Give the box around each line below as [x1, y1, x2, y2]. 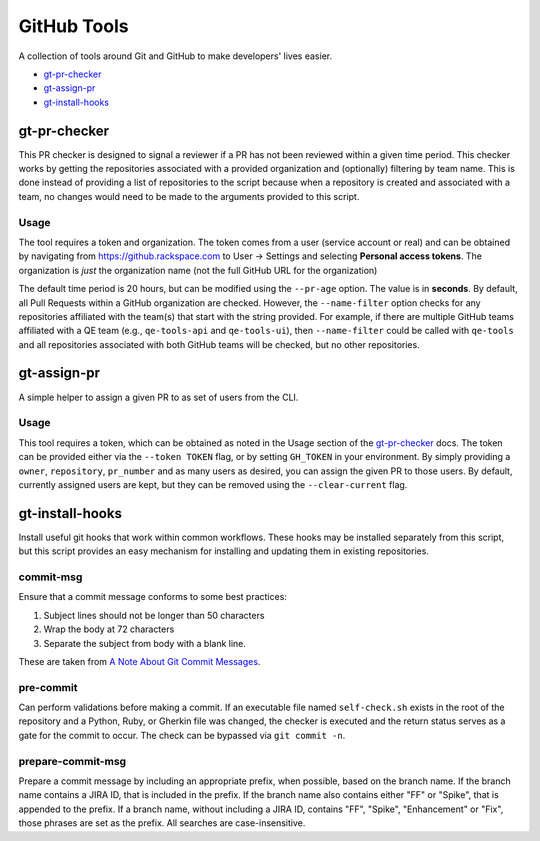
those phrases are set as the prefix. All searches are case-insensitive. [18, 817, 306, 829]
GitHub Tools [18, 15, 129, 37]
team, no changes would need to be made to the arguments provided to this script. [18, 190, 360, 202]
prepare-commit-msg [18, 754, 127, 768]
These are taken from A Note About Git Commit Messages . [18, 655, 261, 667]
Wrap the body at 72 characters [43, 623, 175, 635]
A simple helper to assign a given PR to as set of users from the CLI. [18, 391, 299, 403]
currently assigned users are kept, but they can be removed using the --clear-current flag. [18, 478, 408, 490]
